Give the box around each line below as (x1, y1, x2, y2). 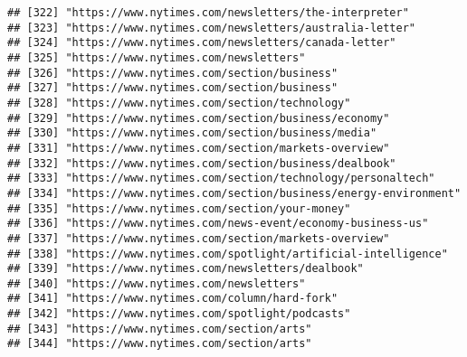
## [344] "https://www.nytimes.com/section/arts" (7, 337, 312, 351)
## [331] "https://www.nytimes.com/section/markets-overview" (7, 141, 390, 155)
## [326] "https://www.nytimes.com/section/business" (7, 66, 338, 80)
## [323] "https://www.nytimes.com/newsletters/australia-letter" (7, 21, 416, 34)
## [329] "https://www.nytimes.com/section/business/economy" (7, 111, 390, 125)
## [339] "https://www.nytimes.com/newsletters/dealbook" (7, 262, 364, 276)
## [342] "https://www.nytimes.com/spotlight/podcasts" (7, 307, 351, 321)
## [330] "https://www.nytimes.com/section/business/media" (7, 127, 377, 140)
